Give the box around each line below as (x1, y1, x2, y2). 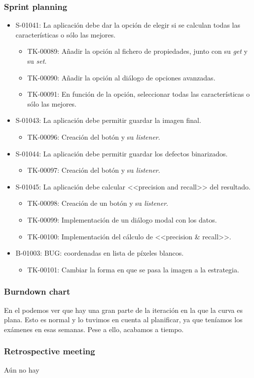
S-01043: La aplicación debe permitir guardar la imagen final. (15, 115, 201, 125)
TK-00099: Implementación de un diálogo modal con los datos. (27, 214, 217, 225)
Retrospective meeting (4, 345, 95, 357)
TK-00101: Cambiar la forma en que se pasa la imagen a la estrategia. (27, 264, 239, 274)
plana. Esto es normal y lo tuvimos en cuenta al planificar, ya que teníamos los (4, 314, 243, 325)
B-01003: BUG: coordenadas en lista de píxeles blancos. (15, 248, 184, 258)
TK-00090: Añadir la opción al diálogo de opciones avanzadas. (27, 72, 216, 82)
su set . (27, 56, 47, 66)
